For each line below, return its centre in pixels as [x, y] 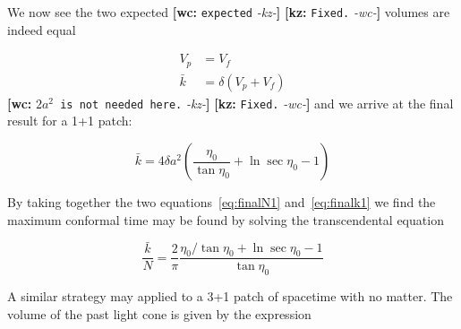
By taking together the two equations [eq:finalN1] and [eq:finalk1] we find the [222, 202]
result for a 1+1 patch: [70, 121]
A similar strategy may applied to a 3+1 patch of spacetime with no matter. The [230, 296]
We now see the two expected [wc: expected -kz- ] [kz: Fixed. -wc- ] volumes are [229, 12]
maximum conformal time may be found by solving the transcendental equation [226, 219]
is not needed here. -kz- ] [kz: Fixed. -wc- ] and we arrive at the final [257, 103]
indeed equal [42, 29]
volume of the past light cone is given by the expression [159, 313]
